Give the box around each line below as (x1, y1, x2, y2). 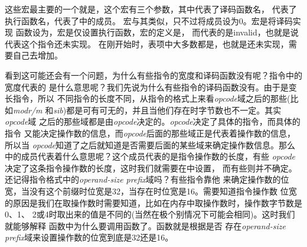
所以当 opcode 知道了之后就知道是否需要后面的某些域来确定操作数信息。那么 (5, 138, 296, 151)
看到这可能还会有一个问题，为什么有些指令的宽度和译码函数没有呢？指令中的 (5, 69, 302, 81)
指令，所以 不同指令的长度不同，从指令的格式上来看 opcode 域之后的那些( (12, 92, 290, 105)
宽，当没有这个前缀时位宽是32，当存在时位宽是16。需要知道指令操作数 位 (5, 184, 289, 197)
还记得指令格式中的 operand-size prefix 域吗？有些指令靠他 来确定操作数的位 (5, 173, 289, 186)
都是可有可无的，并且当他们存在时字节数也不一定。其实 (66, 103, 282, 116)
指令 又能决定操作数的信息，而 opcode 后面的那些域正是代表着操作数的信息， (5, 126, 296, 139)
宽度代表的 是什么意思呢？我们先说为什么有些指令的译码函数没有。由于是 (5, 80, 289, 93)
